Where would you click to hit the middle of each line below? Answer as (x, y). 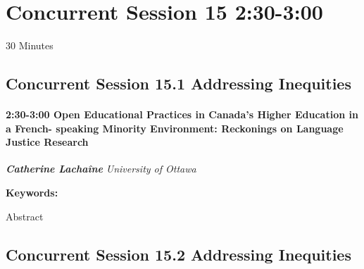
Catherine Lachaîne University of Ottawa (101, 169)
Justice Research (47, 142)
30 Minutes (30, 45)
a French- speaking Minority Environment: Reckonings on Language (175, 128)
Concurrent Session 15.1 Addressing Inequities (178, 83)
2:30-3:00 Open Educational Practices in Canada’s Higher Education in (182, 114)
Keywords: (32, 193)
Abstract (25, 216)
